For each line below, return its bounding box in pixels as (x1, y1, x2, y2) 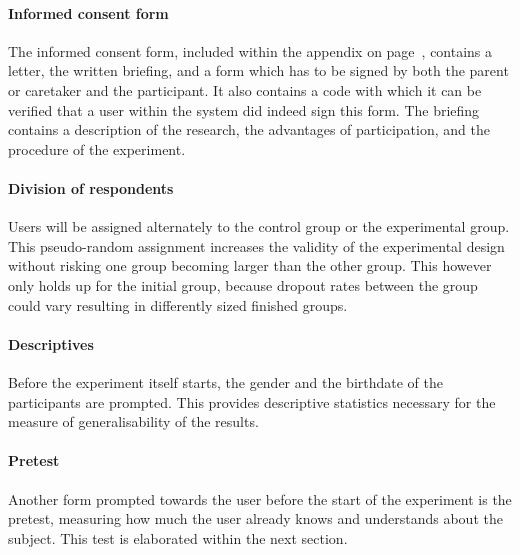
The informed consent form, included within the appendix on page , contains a (8, 40, 493, 61)
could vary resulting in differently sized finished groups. (8, 294, 348, 315)
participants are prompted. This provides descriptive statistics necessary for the (8, 391, 496, 412)
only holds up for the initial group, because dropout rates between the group (8, 274, 478, 295)
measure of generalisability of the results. (8, 411, 259, 432)
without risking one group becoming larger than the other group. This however (8, 255, 492, 276)
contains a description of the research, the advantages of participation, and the (8, 119, 490, 140)
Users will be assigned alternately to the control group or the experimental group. (8, 216, 510, 237)
